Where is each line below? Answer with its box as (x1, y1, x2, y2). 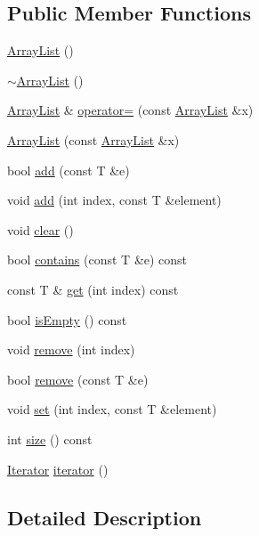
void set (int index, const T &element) (7, 400, 217, 418)
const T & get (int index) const (7, 280, 179, 298)
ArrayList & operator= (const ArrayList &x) (7, 101, 254, 119)
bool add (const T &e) (7, 160, 130, 179)
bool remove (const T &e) (7, 370, 149, 388)
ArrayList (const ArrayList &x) (7, 130, 180, 149)
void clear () (7, 220, 74, 239)
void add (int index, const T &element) (7, 191, 222, 209)
